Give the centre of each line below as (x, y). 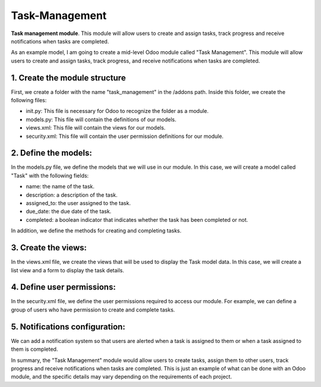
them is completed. (34, 349)
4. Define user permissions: (63, 287)
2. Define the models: (51, 153)
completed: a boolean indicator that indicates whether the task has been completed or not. (137, 219)
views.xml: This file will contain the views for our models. (96, 128)
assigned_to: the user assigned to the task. (78, 203)
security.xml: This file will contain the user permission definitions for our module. (125, 136)
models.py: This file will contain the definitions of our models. (101, 119)
